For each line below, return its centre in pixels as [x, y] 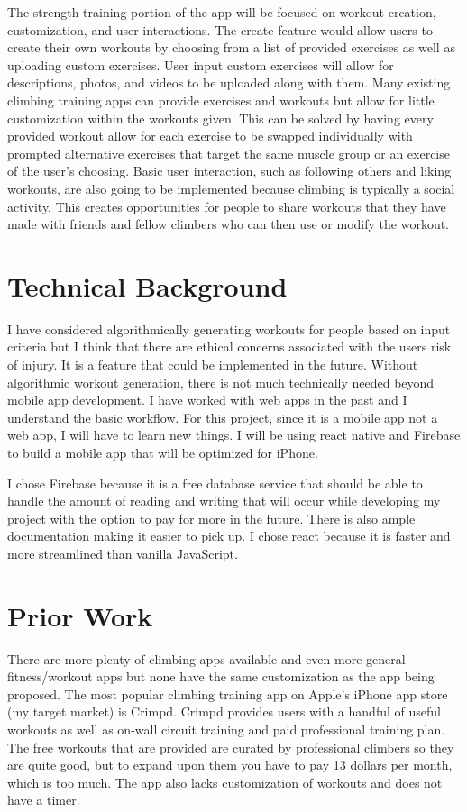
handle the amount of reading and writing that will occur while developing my [224, 501]
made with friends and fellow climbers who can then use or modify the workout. [228, 224]
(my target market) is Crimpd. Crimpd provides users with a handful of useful [224, 712]
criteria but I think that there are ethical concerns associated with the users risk [229, 347]
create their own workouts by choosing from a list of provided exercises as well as [231, 47]
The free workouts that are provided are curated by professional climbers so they [231, 747]
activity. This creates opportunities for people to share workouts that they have [227, 206]
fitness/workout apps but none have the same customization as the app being [221, 676]
